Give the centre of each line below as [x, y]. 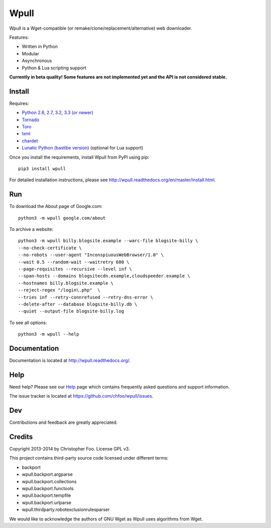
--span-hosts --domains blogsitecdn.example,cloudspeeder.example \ [104, 276]
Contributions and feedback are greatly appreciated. [63, 422]
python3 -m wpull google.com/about [62, 218]
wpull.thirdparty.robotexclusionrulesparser [66, 510]
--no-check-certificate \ [50, 248]
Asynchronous [37, 61]
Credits [21, 437]
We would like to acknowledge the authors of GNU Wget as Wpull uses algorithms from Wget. [106, 519]
